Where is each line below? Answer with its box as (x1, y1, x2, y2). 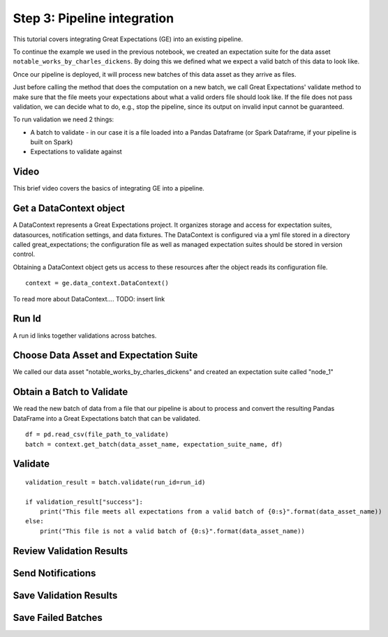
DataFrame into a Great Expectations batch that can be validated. (13, 414, 200, 422)
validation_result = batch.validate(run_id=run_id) (25, 478, 206, 486)
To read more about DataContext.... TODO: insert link (13, 294, 165, 303)
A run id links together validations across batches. (13, 331, 157, 340)
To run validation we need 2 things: (13, 115, 114, 123)
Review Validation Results (13, 545, 128, 557)
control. (13, 250, 36, 258)
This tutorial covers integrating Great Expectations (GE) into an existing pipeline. (13, 35, 244, 43)
